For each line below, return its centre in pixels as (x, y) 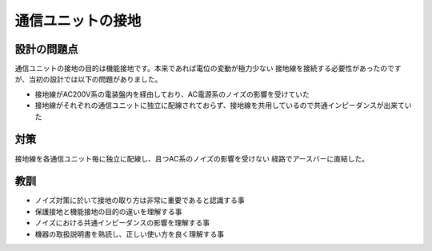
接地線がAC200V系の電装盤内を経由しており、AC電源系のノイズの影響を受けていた (172, 94)
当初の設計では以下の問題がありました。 (95, 79)
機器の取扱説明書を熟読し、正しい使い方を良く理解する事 (129, 234)
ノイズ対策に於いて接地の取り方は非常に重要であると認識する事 (140, 201)
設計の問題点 (46, 49)
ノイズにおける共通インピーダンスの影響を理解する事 (122, 223)
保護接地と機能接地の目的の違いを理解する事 (108, 211)
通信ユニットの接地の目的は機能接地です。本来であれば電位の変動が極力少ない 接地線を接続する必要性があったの (201, 69)
